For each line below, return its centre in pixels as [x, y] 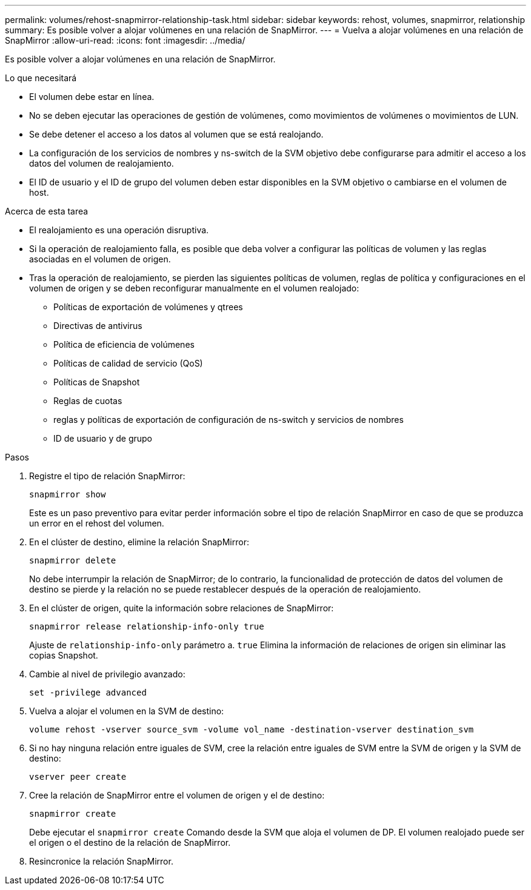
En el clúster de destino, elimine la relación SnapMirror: [139, 542]
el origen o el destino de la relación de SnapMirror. [130, 842]
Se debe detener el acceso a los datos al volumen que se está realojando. [176, 134]
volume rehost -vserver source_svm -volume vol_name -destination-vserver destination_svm [252, 729]
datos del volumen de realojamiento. [102, 163]
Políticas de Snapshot [97, 382]
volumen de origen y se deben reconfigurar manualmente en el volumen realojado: [194, 288]
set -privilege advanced [88, 692]
